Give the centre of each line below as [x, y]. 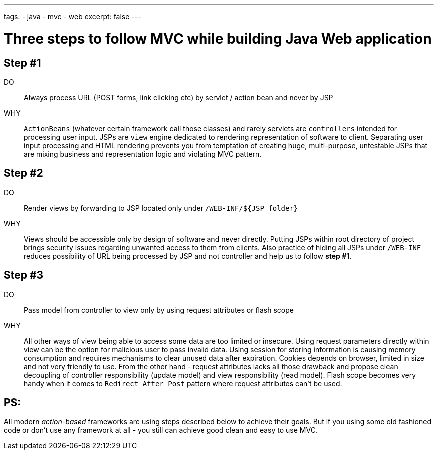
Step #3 [24, 275]
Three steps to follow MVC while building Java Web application [218, 38]
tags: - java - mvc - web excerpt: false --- [73, 16]
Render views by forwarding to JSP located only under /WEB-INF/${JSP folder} [161, 208]
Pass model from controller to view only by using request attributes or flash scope [159, 310]
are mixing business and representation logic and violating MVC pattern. [143, 154]
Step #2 [24, 173]
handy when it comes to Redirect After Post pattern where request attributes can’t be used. [183, 383]
